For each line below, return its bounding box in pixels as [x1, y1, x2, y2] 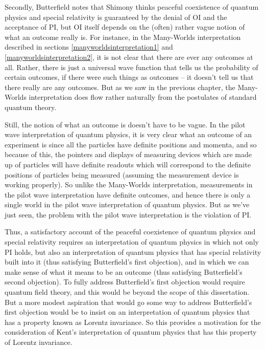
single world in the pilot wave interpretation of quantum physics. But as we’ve [5, 199, 250, 210]
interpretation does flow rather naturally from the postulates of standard [29, 92, 257, 102]
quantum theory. [5, 101, 57, 112]
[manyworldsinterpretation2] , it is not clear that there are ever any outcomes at [5, 51, 253, 62]
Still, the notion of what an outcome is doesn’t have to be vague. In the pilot [5, 119, 246, 129]
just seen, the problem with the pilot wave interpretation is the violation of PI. [5, 209, 252, 220]
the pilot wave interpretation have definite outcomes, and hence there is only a [5, 189, 251, 200]
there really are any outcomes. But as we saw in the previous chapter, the [5, 81, 235, 92]
